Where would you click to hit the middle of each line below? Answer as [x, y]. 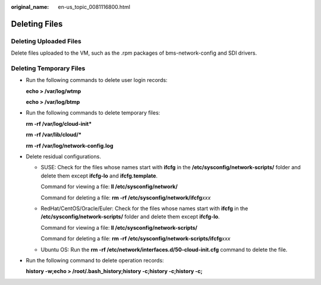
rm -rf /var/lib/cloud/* [54, 135]
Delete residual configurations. [63, 157]
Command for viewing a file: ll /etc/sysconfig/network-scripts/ [119, 227]
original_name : [30, 7]
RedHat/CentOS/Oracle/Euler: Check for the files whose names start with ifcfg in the [144, 208]
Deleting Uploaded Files [46, 41]
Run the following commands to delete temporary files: [93, 113]
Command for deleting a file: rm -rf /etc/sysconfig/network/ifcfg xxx [126, 197]
